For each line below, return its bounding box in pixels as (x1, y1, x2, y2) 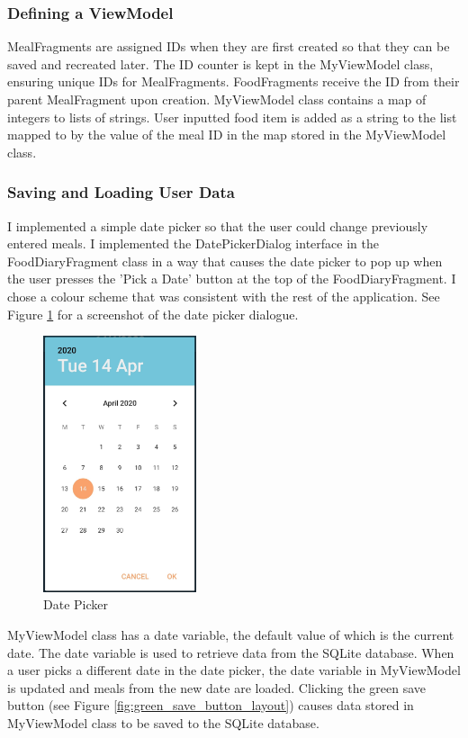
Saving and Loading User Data (7, 181, 235, 203)
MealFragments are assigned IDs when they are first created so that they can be (7, 37, 450, 56)
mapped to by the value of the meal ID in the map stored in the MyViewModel (7, 125, 446, 144)
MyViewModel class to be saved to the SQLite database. (7, 713, 319, 732)
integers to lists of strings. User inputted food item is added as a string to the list (7, 107, 457, 126)
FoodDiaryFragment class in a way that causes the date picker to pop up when (7, 251, 443, 270)
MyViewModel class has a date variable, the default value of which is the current (7, 625, 454, 643)
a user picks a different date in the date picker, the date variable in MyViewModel (7, 661, 461, 679)
